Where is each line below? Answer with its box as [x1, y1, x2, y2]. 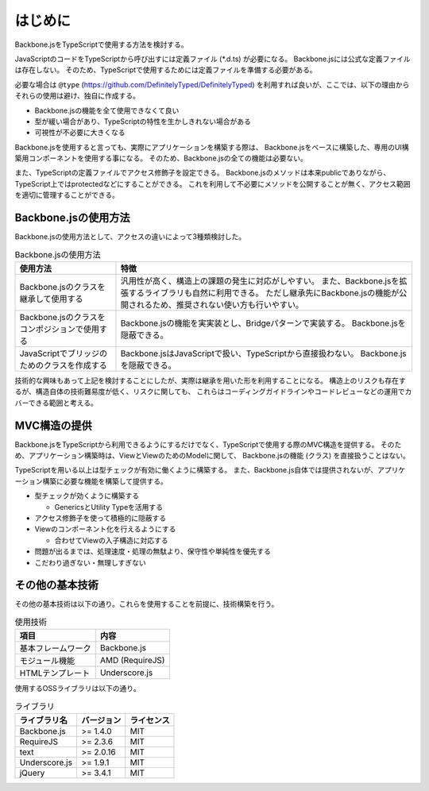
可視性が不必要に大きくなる [34, 128, 126, 137]
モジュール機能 [19, 655, 75, 666]
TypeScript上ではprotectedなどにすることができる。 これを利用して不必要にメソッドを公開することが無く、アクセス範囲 [14, 179, 411, 188]
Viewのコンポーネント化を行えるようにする [34, 524, 176, 534]
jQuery [19, 767, 45, 778]
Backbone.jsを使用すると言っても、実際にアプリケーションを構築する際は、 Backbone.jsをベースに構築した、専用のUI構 [14, 142, 409, 152]
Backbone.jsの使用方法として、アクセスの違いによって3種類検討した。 [14, 232, 246, 241]
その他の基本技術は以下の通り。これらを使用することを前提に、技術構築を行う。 [14, 600, 279, 609]
